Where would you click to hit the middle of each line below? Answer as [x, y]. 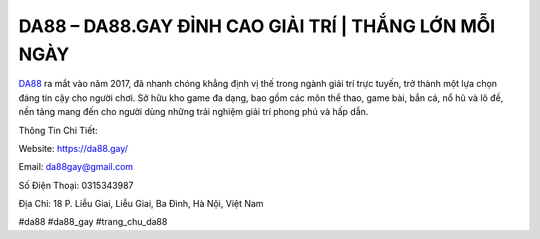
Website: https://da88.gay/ [73, 148]
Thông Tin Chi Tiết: [58, 130]
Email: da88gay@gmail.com [76, 167]
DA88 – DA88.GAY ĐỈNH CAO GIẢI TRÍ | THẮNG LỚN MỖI [257, 26]
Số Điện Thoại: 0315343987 [76, 185]
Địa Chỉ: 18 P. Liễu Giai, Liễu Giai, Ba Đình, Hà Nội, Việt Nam [141, 204]
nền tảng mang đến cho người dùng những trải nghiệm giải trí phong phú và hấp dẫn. [193, 112]
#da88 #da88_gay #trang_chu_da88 [93, 222]
